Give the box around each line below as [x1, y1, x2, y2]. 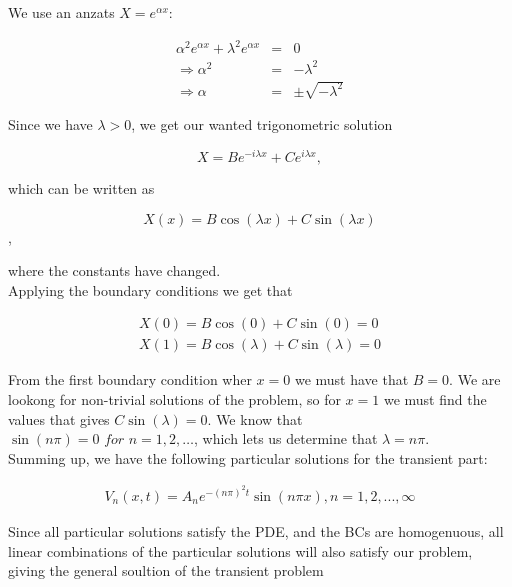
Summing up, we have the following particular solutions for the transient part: [8, 447, 488, 468]
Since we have [8, 114, 93, 135]
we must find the [383, 388, 487, 409]
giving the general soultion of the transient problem [8, 560, 324, 581]
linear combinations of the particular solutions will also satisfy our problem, [8, 540, 473, 561]
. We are [449, 369, 501, 390]
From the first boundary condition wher [8, 369, 252, 390]
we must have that [294, 369, 409, 390]
